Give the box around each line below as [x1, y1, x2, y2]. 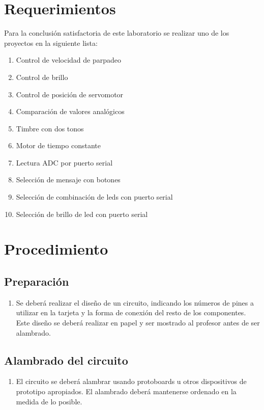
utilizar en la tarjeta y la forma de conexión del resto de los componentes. [16, 307, 246, 318]
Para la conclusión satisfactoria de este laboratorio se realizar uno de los [4, 28, 229, 38]
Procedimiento [4, 238, 108, 259]
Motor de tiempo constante [16, 140, 101, 151]
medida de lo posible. [16, 396, 82, 406]
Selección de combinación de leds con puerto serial [16, 192, 173, 202]
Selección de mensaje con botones [16, 174, 121, 185]
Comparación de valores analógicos [16, 106, 125, 117]
